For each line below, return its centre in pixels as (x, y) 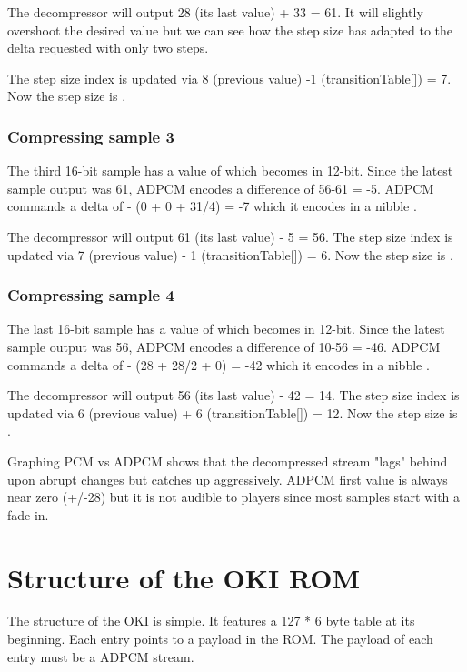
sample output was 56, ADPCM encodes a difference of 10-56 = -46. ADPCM (224, 346)
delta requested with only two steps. (108, 48)
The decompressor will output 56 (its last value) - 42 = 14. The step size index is (233, 395)
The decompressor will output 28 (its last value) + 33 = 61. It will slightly (215, 12)
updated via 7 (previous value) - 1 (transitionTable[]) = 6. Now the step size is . (230, 254)
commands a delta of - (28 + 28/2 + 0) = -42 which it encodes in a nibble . (219, 364)
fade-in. (28, 514)
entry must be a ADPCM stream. (101, 656)
